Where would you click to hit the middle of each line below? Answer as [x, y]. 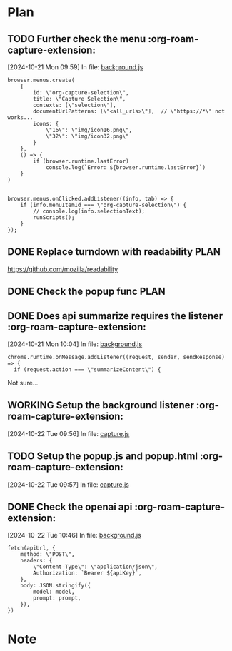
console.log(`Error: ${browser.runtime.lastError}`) [125, 168]
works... [20, 118]
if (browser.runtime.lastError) [81, 161]
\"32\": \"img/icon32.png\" [87, 136]
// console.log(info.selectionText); [89, 211]
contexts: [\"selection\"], [75, 105]
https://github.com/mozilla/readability [63, 269]
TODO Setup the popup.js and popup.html [103, 456]
